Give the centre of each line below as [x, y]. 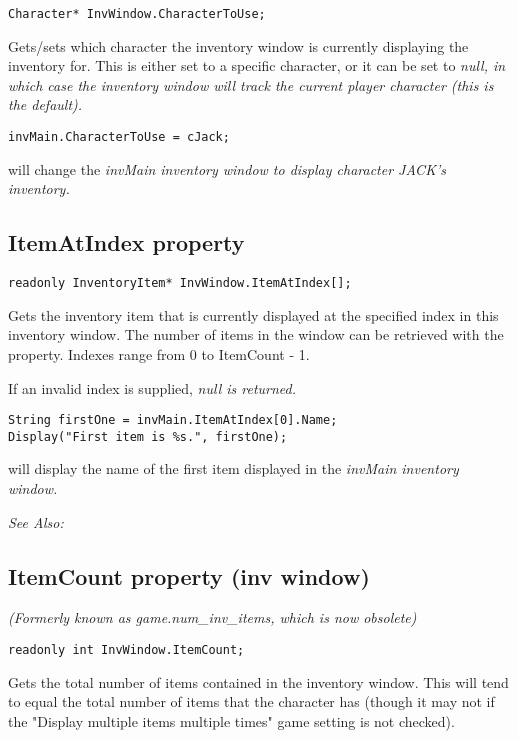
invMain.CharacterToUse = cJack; [119, 137]
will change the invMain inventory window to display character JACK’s [227, 168]
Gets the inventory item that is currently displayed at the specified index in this [253, 314]
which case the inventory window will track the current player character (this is [251, 84]
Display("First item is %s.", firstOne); [148, 436]
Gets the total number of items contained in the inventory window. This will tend [258, 681]
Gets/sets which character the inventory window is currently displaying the [238, 45]
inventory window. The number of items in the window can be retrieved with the [256, 334]
